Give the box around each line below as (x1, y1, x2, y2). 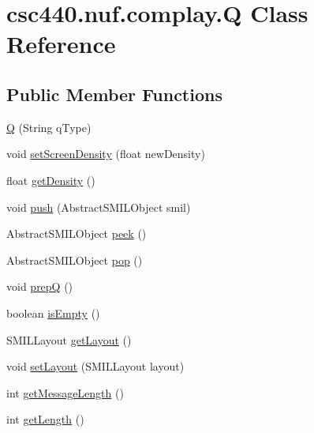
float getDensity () (6, 171, 95, 188)
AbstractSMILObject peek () (6, 225, 147, 242)
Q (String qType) (6, 119, 92, 135)
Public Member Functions (6, 81, 222, 106)
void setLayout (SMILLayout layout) (6, 358, 185, 375)
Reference (6, 28, 116, 60)
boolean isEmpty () (6, 304, 100, 321)
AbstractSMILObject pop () (6, 251, 143, 268)
